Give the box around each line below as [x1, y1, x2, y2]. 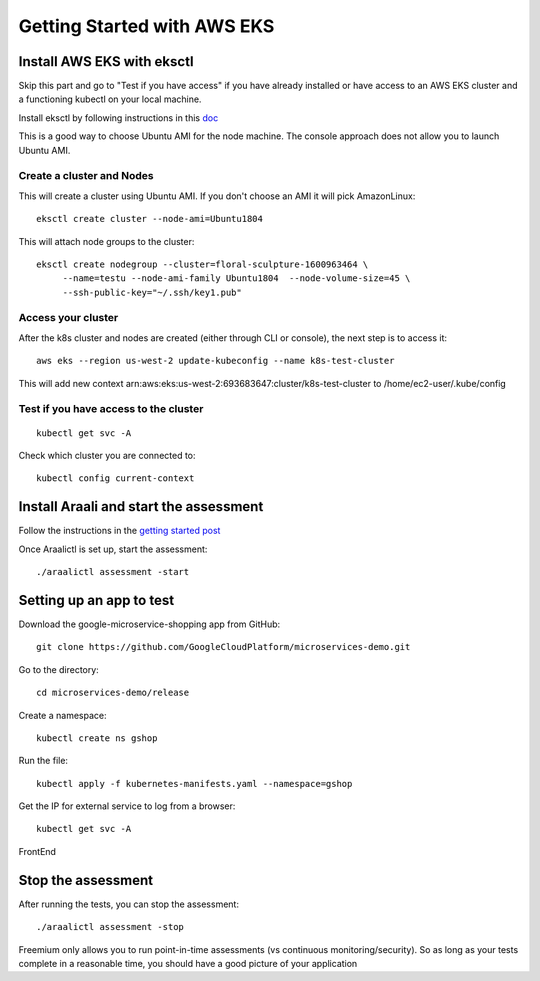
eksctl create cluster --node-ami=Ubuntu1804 [36, 213, 264, 225]
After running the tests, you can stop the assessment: [18, 898, 240, 910]
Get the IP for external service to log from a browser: [18, 800, 236, 812]
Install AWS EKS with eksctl [18, 53, 194, 70]
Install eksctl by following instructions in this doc [18, 111, 219, 124]
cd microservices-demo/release [36, 687, 190, 699]
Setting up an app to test [18, 591, 175, 609]
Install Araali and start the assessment [18, 498, 264, 515]
